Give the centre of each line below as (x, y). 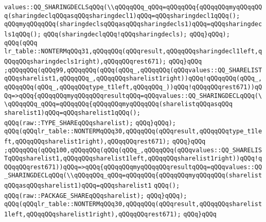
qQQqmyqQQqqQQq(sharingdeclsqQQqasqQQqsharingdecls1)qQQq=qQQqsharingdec (133, 24)
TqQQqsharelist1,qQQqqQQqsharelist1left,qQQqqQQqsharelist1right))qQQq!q (133, 159)
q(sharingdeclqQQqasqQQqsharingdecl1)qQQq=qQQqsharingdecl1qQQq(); (122, 16)
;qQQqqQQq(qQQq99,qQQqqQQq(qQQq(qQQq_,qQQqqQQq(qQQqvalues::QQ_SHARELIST (133, 70)
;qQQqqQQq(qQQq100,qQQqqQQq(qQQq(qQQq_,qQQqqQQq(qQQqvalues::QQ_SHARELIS (133, 150)
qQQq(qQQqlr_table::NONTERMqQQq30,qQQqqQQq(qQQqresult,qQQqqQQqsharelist (133, 204)
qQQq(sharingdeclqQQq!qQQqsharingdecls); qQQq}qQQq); (137, 34)
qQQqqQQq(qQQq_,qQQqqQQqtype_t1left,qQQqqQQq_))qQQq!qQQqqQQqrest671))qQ (133, 87)
